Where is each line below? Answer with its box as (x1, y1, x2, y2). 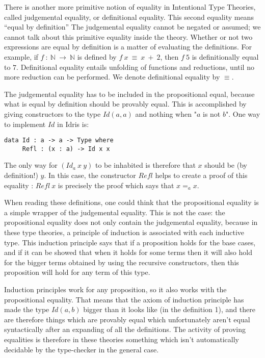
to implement (4, 118, 46, 129)
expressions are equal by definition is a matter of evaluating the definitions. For (4, 41, 252, 52)
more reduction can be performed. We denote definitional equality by (4, 71, 220, 82)
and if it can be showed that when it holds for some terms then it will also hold (4, 247, 252, 258)
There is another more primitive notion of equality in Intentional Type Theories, (4, 2, 256, 12)
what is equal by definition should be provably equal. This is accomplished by (4, 98, 247, 109)
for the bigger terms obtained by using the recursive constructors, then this (4, 257, 239, 267)
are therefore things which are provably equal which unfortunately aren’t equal (4, 314, 250, 324)
